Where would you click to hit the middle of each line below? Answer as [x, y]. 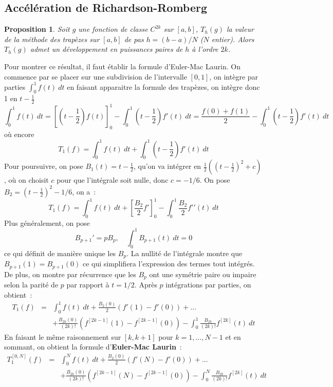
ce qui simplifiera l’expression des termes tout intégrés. [169, 264]
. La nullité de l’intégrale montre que [184, 253]
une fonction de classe [113, 29]
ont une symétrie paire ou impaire [203, 274]
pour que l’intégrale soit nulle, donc [113, 180]
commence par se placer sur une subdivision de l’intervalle [96, 76]
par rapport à [88, 285]
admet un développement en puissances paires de [106, 49]
